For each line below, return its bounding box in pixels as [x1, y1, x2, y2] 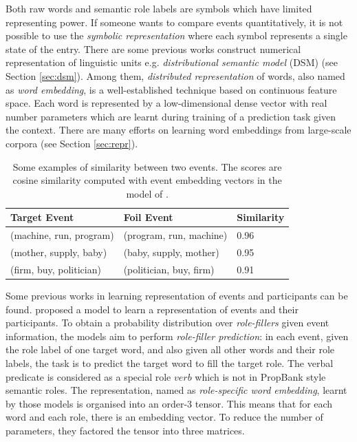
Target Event [10, 210, 74, 224]
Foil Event [123, 210, 173, 224]
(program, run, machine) [123, 228, 228, 242]
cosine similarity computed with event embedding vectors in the [12, 173, 282, 187]
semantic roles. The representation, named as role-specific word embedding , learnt [6, 383, 347, 397]
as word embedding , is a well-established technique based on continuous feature [6, 82, 337, 96]
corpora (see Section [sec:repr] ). [6, 136, 138, 150]
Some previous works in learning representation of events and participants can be [6, 288, 348, 302]
